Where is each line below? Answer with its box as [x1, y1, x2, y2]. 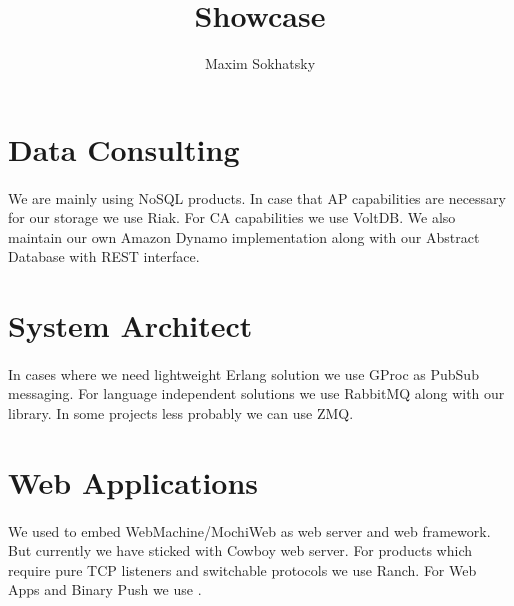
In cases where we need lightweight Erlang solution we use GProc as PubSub [8, 363, 479, 384]
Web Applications [8, 461, 259, 502]
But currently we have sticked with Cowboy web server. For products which [8, 540, 472, 561]
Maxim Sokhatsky [204, 53, 316, 74]
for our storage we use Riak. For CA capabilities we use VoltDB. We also [8, 207, 456, 228]
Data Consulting [8, 128, 240, 169]
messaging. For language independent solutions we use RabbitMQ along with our [8, 383, 505, 404]
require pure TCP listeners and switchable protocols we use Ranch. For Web [8, 559, 477, 580]
